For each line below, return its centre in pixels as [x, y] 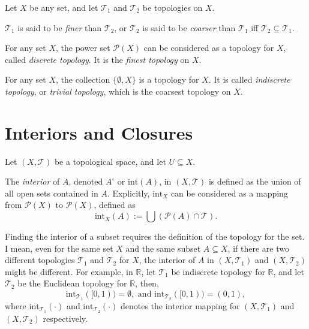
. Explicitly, [128, 193]
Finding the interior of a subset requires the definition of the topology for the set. [155, 236]
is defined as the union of [255, 181]
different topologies [40, 260]
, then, [147, 283]
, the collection [83, 79]
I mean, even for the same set [59, 248]
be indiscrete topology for [218, 271]
